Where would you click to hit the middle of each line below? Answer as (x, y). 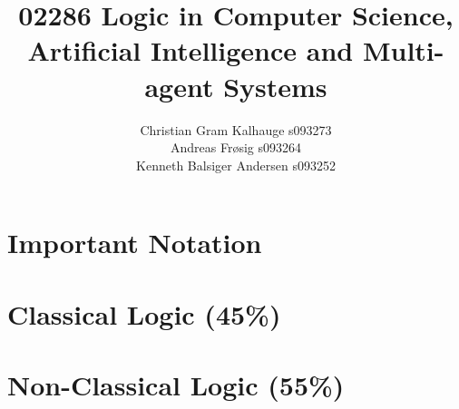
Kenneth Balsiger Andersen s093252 (236, 165)
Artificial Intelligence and (190, 50)
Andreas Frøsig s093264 (235, 147)
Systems (275, 86)
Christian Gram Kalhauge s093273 (236, 129)
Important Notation (135, 243)
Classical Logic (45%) (144, 313)
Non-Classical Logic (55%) (176, 385)
